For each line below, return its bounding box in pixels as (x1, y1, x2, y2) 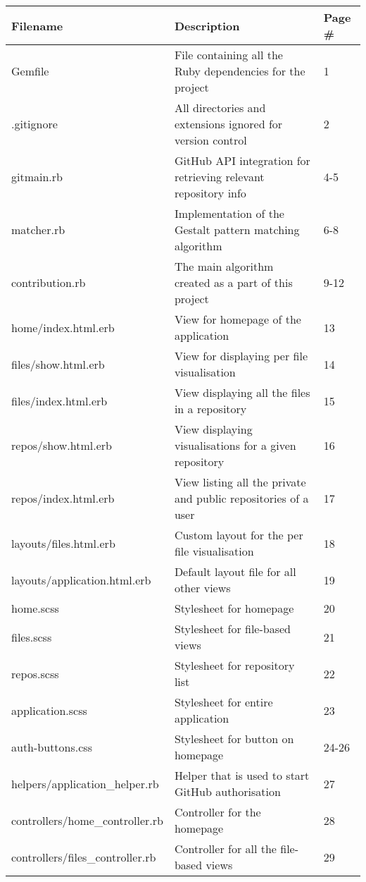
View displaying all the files (174, 384, 310, 400)
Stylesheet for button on (174, 730, 294, 747)
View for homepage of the (174, 311, 301, 327)
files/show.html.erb (11, 355, 105, 372)
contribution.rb (11, 274, 86, 290)
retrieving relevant (174, 169, 265, 185)
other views (174, 580, 231, 596)
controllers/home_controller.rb (11, 811, 163, 828)
